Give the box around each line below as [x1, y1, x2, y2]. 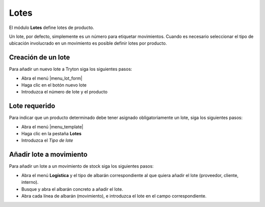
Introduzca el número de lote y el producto [21, 89, 108, 95]
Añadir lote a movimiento [9, 150, 88, 159]
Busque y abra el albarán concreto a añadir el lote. [21, 186, 124, 192]
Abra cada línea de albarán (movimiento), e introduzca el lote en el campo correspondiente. [21, 193, 207, 199]
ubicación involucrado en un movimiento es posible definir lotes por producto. [9, 40, 167, 46]
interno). [21, 179, 39, 185]
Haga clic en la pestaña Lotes [21, 131, 82, 137]
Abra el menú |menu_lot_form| [21, 75, 83, 81]
